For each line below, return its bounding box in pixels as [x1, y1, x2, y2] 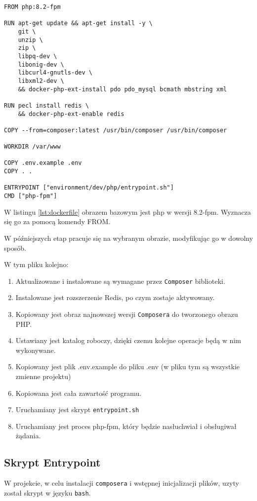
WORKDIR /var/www [4, 143, 61, 151]
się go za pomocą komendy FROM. [4, 216, 111, 227]
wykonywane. [15, 345, 56, 355]
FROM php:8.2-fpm [4, 3, 61, 10]
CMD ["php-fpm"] [4, 193, 57, 200]
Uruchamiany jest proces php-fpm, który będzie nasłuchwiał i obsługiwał [15, 421, 237, 431]
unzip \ [18, 36, 43, 43]
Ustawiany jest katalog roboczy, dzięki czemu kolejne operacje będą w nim [15, 335, 241, 346]
